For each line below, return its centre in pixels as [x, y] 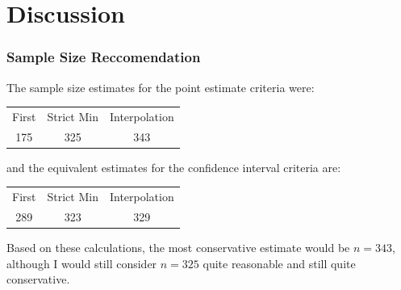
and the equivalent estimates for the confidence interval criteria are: [174, 167]
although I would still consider [82, 263]
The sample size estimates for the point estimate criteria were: [161, 87]
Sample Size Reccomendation [104, 57]
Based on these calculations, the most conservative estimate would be [178, 248]
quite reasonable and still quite [279, 263]
